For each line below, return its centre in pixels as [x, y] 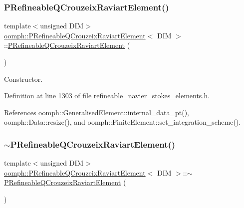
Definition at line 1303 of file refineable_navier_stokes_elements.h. [107, 96]
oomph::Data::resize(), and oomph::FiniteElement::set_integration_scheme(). [122, 122]
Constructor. [23, 79]
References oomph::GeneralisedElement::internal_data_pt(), [97, 112]
